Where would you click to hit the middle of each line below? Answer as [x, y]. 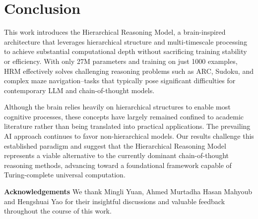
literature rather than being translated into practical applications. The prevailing [127, 126]
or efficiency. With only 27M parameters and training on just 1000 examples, [121, 61]
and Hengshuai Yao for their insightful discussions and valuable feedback [115, 201]
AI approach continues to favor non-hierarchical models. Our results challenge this [129, 136]
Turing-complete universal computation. [65, 175]
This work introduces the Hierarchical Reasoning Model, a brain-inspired [115, 32]
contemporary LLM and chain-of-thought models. [79, 90]
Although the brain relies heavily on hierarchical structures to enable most [117, 107]
